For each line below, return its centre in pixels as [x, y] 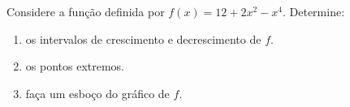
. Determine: [313, 11]
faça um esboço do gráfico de [97, 93]
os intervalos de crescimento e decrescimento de [143, 39]
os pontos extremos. [75, 66]
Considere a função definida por [86, 11]
